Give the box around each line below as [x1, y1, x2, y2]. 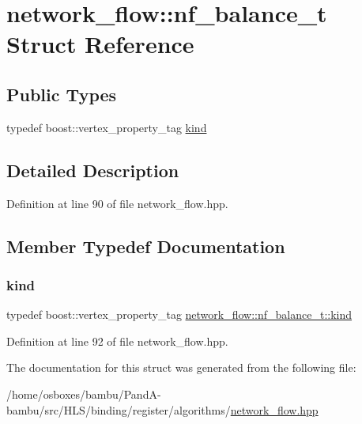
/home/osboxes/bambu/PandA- [6, 385, 161, 402]
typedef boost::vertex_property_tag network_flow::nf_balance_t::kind [6, 306, 353, 323]
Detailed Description [6, 157, 179, 182]
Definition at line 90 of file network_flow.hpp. [6, 195, 228, 211]
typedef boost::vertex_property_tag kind [6, 119, 207, 135]
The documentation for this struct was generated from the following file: [6, 359, 356, 376]
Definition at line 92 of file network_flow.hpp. [6, 332, 228, 349]
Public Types [6, 81, 117, 106]
